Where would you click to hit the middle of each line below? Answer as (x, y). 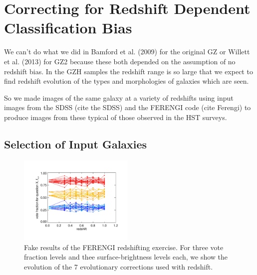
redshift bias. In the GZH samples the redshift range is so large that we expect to (128, 71)
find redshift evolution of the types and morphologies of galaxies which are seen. (127, 81)
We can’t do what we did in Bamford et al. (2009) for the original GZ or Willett (127, 52)
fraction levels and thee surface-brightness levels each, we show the (126, 257)
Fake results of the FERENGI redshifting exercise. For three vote (124, 247)
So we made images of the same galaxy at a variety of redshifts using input (119, 97)
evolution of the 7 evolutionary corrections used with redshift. (119, 266)
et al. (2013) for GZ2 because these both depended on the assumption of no (120, 61)
